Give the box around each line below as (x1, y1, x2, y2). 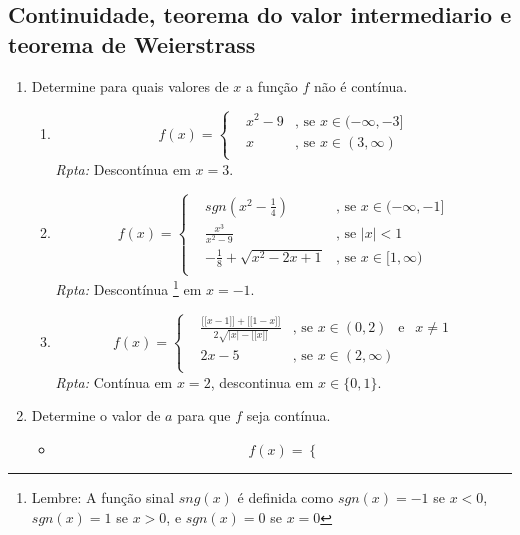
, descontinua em (210, 371, 314, 392)
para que (177, 405, 231, 426)
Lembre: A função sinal (31, 487, 175, 507)
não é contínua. (313, 75, 408, 96)
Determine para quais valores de (31, 75, 229, 96)
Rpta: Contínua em (55, 371, 173, 392)
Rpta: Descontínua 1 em (55, 275, 202, 299)
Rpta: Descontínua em (55, 158, 191, 179)
